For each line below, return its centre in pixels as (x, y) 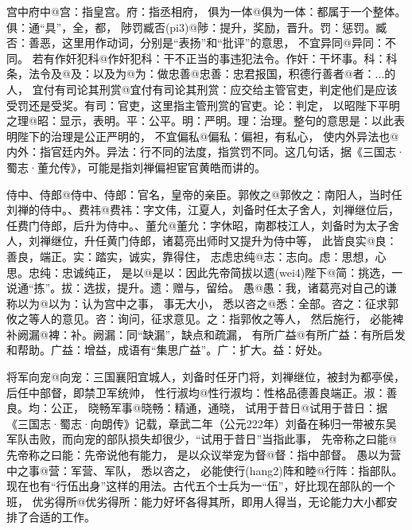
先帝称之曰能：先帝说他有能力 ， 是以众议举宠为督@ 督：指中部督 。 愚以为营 (204, 455)
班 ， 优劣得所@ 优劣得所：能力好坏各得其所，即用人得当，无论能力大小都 (196, 501)
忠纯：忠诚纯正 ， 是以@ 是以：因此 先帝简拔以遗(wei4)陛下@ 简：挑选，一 (216, 272)
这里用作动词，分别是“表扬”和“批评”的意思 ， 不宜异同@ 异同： (223, 43)
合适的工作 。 (62, 517)
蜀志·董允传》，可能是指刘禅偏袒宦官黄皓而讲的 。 (136, 167)
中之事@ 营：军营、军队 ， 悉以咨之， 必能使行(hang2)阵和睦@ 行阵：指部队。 (205, 470)
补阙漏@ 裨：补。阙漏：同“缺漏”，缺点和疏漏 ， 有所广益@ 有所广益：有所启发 (206, 334)
